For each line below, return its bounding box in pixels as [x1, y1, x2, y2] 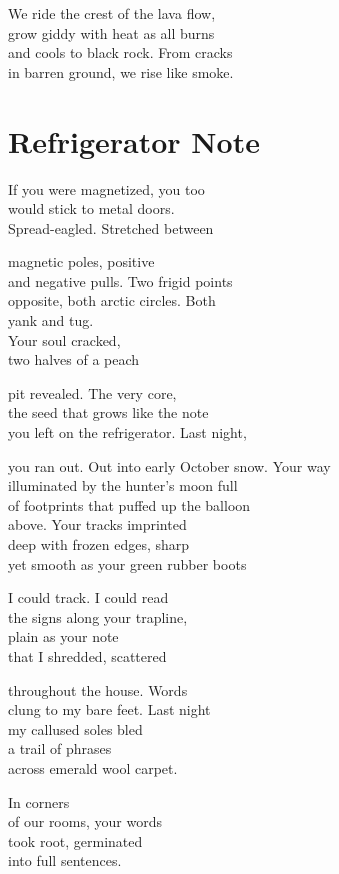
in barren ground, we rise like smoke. [8, 61, 234, 82]
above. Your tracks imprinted [8, 514, 187, 535]
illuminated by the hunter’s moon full [8, 475, 238, 496]
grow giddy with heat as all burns [8, 22, 215, 43]
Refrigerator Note [8, 120, 260, 161]
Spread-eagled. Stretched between [8, 217, 214, 238]
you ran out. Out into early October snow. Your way [8, 455, 331, 476]
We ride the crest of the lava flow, [8, 3, 216, 23]
